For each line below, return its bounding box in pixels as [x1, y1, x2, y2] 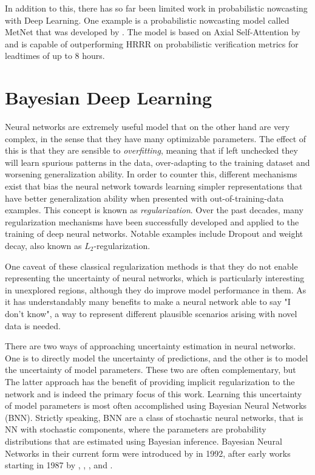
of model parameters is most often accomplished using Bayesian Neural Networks [5, 399, 307, 412]
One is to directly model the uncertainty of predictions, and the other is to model [5, 351, 308, 364]
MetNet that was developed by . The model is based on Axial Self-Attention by [5, 26, 300, 38]
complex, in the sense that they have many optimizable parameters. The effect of [5, 132, 307, 145]
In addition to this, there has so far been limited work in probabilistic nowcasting [5, 2, 308, 14]
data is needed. [5, 319, 61, 332]
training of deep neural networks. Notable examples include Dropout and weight [5, 227, 303, 240]
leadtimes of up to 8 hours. [5, 49, 105, 62]
